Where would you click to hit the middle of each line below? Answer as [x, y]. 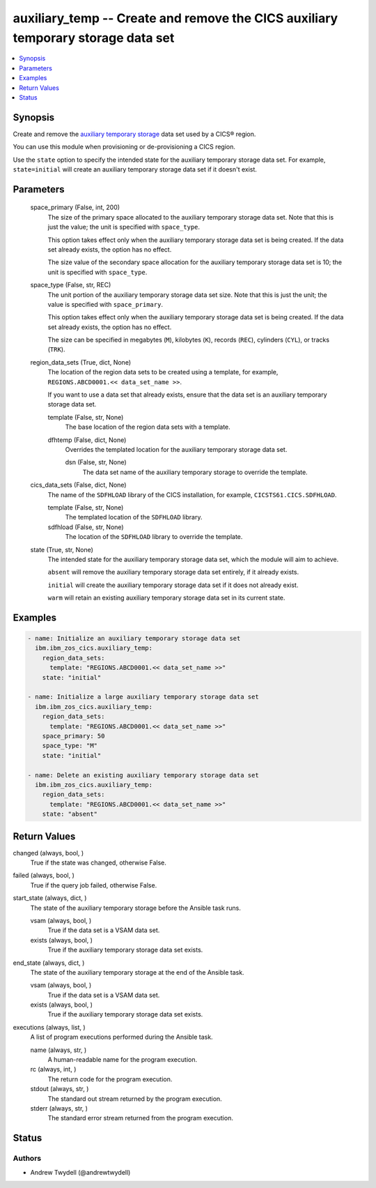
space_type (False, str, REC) [71, 285]
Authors [27, 1159]
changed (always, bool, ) [48, 853]
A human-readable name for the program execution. [123, 1060]
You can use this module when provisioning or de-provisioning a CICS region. [124, 147]
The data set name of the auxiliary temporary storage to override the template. [195, 472]
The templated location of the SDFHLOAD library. [134, 517]
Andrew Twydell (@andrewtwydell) [80, 1172]
